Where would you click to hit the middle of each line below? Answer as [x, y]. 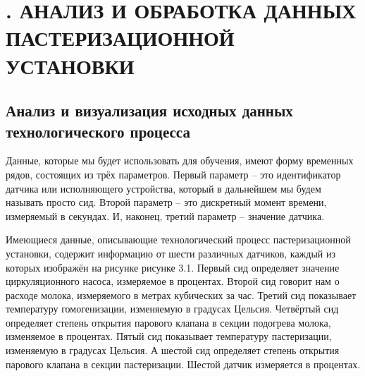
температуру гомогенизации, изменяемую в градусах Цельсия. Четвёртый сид [172, 309]
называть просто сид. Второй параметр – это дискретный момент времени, [166, 202]
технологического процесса [98, 131]
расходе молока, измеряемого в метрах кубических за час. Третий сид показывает [181, 295]
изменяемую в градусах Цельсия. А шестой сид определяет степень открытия [173, 350]
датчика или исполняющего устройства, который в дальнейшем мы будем [163, 188]
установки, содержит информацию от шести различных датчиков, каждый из [171, 253]
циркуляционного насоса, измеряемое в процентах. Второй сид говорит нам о [173, 281]
